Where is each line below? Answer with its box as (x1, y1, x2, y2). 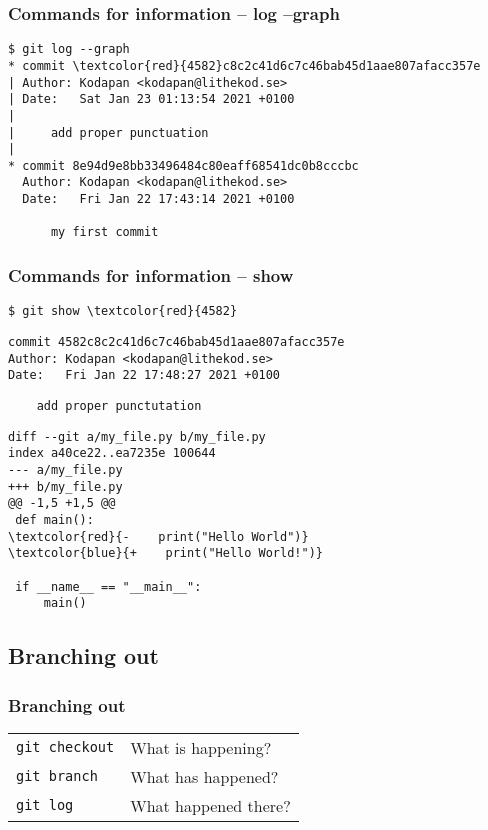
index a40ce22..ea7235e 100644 (8, 446, 216, 461)
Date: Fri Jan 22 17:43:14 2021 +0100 (22, 192, 295, 207)
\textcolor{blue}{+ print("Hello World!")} (8, 546, 323, 561)
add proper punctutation (36, 398, 202, 413)
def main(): (15, 512, 94, 527)
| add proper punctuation (8, 125, 209, 140)
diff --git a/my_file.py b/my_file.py (8, 429, 266, 444)
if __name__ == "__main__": (15, 579, 202, 594)
